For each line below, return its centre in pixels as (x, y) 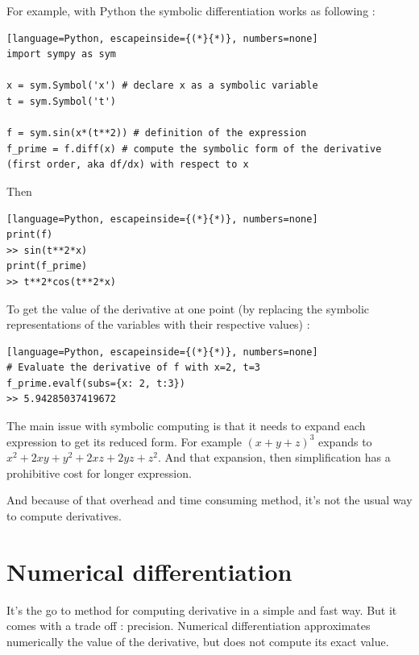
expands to (345, 441)
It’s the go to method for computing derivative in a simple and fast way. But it (202, 609)
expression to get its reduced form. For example (124, 441)
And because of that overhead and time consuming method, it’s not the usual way (209, 500)
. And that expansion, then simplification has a (274, 457)
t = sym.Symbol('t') (62, 101)
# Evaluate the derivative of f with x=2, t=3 (133, 368)
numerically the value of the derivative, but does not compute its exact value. (198, 641)
